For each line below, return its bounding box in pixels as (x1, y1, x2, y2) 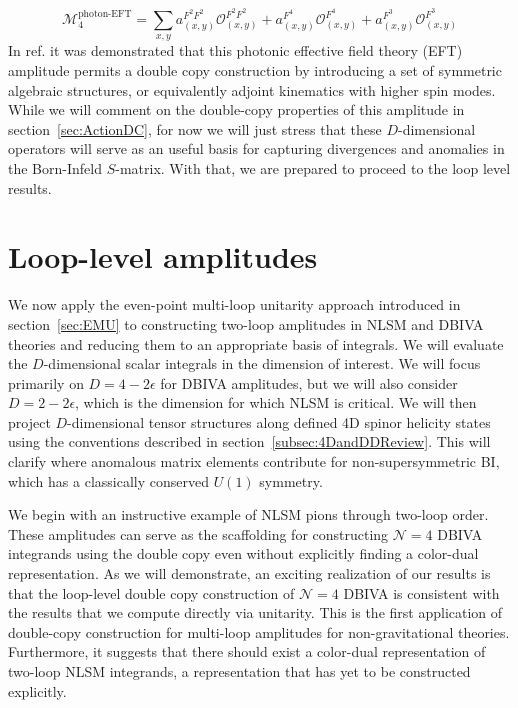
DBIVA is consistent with (343, 582, 500, 603)
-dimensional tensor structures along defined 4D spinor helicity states (67, 411, 491, 432)
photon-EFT (78, 9, 132, 20)
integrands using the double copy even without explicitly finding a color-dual (8, 543, 479, 564)
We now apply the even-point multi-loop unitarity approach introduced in (8, 294, 461, 315)
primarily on (8, 372, 84, 393)
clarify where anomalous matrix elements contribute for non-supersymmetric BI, (8, 451, 500, 472)
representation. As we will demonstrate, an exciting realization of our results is (8, 563, 491, 584)
